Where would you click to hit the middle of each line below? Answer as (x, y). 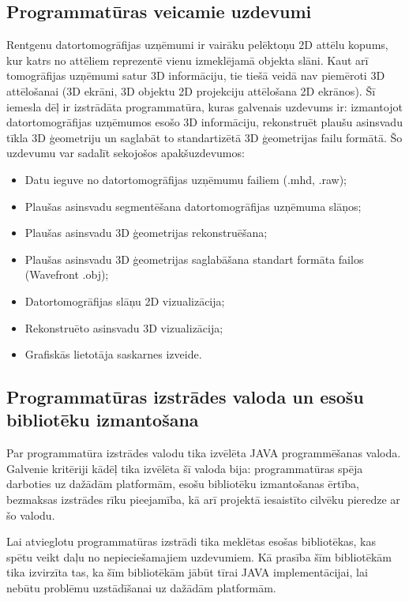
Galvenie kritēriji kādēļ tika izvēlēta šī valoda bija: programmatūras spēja (185, 468)
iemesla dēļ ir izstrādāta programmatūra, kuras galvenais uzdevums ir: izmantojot (204, 106)
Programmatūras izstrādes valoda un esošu (185, 397)
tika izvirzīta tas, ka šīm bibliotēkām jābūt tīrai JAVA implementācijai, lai (187, 572)
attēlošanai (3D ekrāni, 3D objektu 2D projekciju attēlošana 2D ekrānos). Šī (191, 90)
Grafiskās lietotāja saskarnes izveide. (113, 354)
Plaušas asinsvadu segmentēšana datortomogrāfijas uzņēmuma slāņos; (193, 206)
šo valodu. (31, 515)
